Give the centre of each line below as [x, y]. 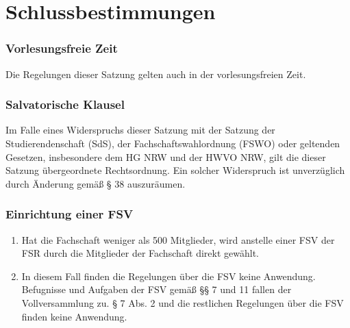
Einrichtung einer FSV [70, 214]
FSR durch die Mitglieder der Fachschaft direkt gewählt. [140, 253]
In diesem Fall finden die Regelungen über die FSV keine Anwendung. [168, 276]
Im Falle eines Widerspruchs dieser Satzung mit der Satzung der [140, 130]
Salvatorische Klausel [65, 104]
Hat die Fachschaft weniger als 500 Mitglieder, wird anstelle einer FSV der [178, 239]
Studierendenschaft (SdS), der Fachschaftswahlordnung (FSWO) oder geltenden [173, 143]
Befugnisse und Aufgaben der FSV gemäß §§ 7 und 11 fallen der [157, 289]
